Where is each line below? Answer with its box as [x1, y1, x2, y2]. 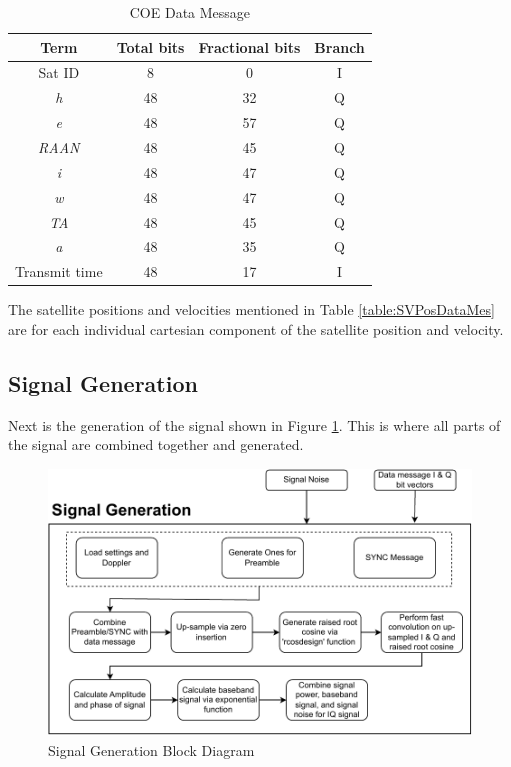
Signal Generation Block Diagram [48, 740, 255, 761]
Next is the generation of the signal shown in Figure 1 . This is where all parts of [8, 414, 501, 435]
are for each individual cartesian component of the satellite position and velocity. [8, 318, 504, 339]
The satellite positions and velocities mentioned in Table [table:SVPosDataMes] [8, 299, 495, 320]
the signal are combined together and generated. [8, 434, 304, 455]
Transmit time [15, 261, 103, 282]
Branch [314, 36, 365, 57]
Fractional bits [198, 36, 301, 57]
